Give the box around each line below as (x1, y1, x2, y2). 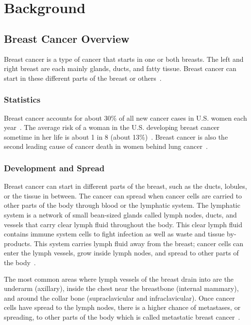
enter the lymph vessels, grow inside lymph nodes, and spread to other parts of (4, 248, 239, 258)
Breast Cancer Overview (4, 31, 130, 46)
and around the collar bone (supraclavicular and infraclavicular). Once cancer (4, 292, 235, 303)
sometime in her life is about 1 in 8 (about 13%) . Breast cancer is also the (4, 131, 228, 142)
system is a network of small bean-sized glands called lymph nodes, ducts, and (4, 209, 237, 219)
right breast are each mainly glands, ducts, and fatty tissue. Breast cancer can (4, 63, 236, 73)
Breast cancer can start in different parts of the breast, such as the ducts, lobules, (4, 181, 247, 191)
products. (4, 238, 32, 248)
